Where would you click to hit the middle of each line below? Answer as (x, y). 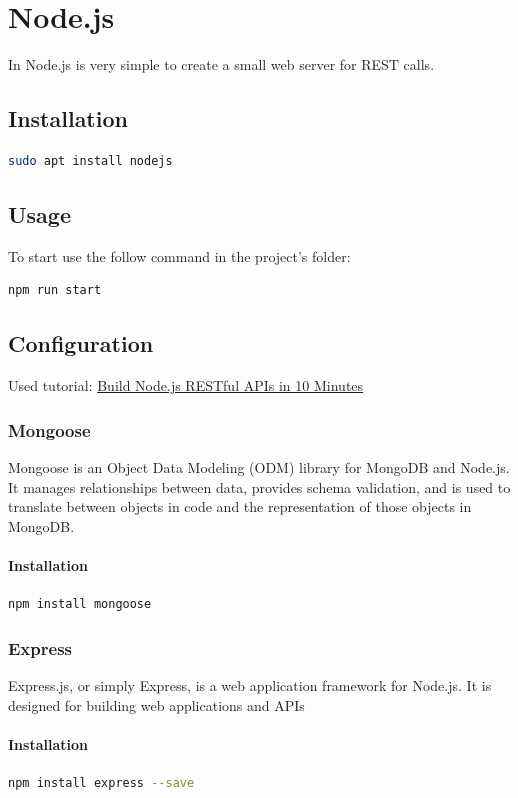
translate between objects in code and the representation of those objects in (240, 506)
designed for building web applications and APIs (156, 704)
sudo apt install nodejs (90, 160)
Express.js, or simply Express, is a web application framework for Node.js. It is (250, 684)
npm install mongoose (80, 604)
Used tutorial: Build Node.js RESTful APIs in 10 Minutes (186, 385)
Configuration (81, 343)
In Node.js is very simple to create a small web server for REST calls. (221, 64)
